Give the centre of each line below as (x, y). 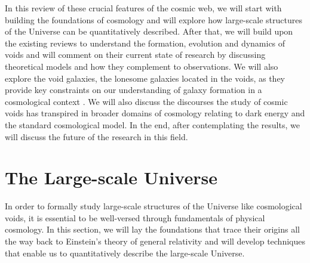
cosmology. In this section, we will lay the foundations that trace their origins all (153, 229)
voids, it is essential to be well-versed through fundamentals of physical (135, 217)
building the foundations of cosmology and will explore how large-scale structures (154, 19)
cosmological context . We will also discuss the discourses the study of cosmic (146, 101)
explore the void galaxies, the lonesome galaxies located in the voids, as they (145, 78)
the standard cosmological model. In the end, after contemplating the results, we (152, 124)
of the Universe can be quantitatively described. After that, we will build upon (149, 31)
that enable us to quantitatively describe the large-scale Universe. (125, 253)
